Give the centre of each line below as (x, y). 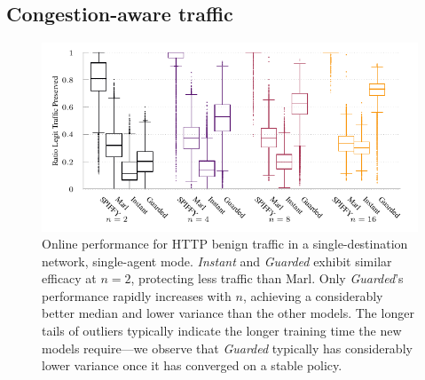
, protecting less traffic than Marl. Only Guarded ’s (267, 278)
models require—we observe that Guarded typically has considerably (227, 348)
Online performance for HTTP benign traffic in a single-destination (225, 244)
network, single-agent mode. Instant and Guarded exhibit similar (217, 261)
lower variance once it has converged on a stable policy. (192, 365)
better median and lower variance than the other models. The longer (228, 313)
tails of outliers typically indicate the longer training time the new (222, 331)
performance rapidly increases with (137, 295)
